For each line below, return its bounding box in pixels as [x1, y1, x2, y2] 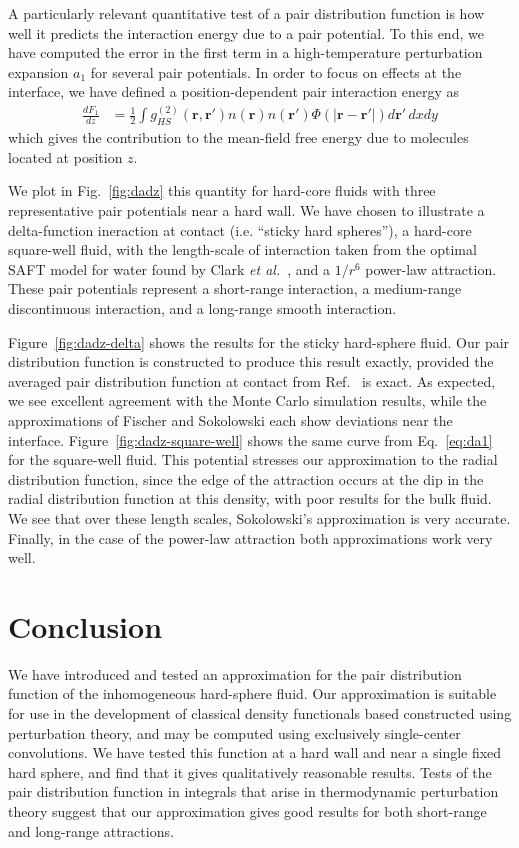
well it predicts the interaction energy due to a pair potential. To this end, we [8, 22, 484, 43]
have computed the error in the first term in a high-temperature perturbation [8, 42, 483, 63]
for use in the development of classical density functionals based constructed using [8, 703, 512, 724]
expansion [8, 61, 69, 82]
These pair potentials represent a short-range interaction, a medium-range [8, 278, 462, 299]
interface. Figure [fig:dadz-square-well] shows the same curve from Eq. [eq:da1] [8, 429, 493, 450]
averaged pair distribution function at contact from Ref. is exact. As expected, [8, 370, 496, 391]
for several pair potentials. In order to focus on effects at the [90, 61, 462, 82]
